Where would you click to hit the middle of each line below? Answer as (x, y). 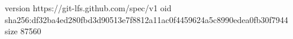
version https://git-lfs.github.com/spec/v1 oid (88, 8)
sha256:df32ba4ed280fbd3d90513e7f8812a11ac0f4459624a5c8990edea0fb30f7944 (146, 19)
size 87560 (23, 31)
